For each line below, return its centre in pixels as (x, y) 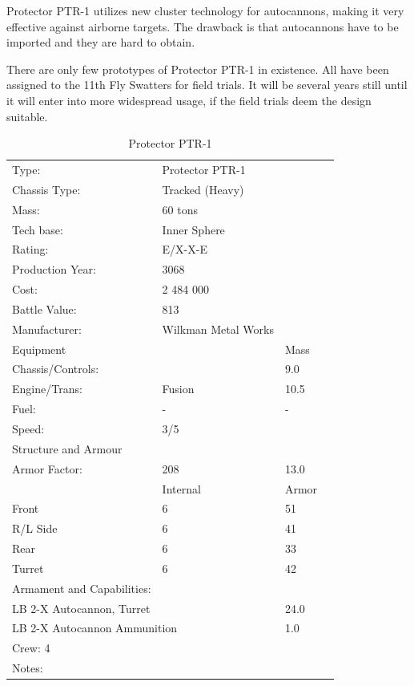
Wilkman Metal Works (218, 329)
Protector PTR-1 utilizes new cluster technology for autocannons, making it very (205, 10)
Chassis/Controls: (56, 369)
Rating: (30, 249)
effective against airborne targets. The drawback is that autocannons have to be (203, 26)
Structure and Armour (67, 448)
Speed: (28, 428)
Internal (181, 488)
